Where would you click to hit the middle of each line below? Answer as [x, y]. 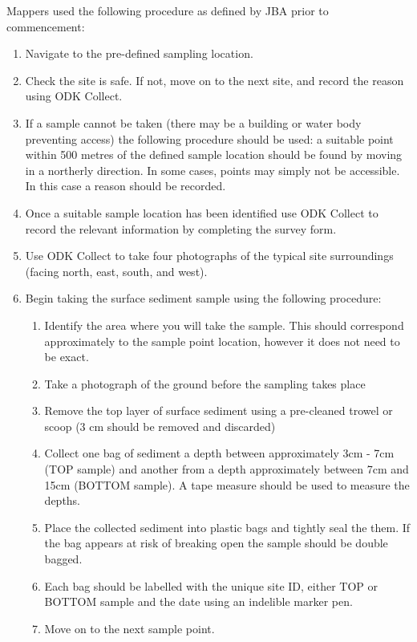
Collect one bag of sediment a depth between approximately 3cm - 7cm [219, 453]
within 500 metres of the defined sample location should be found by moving [214, 154]
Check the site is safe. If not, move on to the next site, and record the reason [215, 80]
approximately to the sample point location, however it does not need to [222, 341]
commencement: [46, 26]
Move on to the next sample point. [130, 628]
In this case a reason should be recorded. [126, 186]
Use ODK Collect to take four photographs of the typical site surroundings [209, 256]
